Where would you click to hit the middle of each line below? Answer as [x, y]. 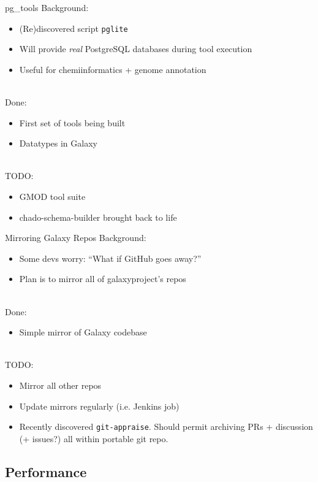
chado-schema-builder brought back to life [98, 217]
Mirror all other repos [60, 385]
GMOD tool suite [52, 196]
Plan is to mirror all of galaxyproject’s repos [103, 279]
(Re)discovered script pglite [74, 28]
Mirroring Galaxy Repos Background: [76, 238]
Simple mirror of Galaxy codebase [83, 332]
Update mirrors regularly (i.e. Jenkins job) [99, 406]
